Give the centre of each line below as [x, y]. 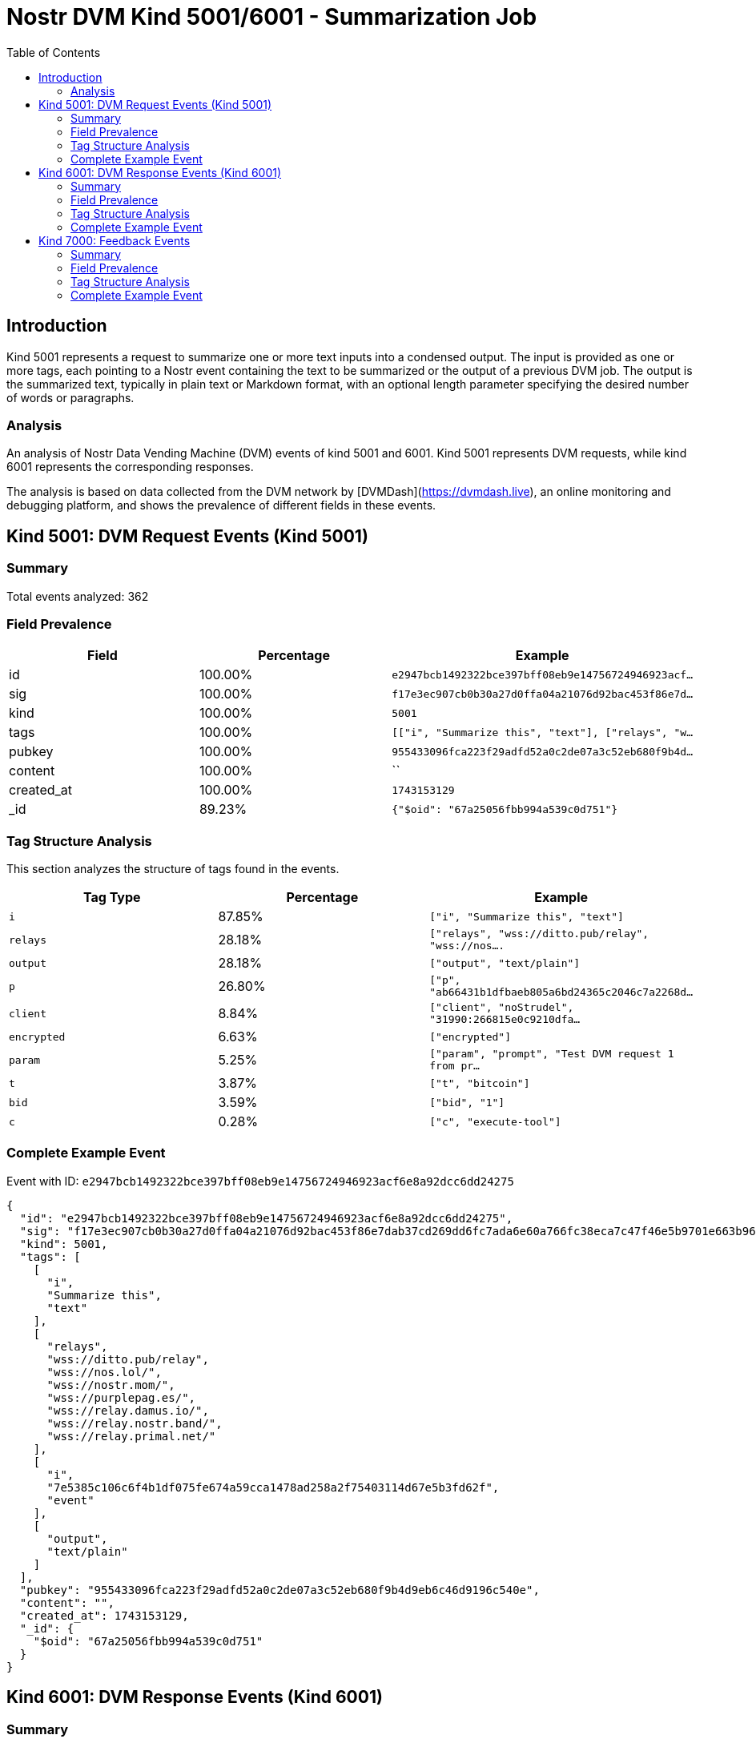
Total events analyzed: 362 [78, 596]
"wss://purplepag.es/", [121, 1397]
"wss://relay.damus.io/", [128, 1410]
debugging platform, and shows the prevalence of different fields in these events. [221, 505]
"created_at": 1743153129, [104, 1615]
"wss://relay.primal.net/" [131, 1436]
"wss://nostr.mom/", [111, 1385]
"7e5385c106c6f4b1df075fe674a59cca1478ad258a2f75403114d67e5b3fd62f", [273, 1487]
